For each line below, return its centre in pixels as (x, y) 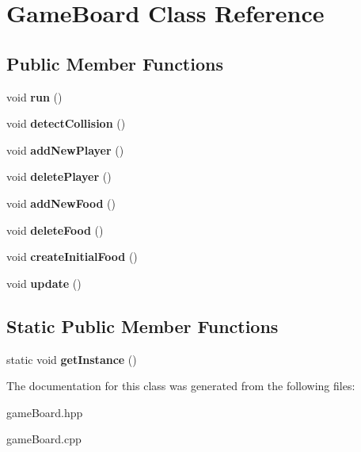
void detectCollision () (66, 123)
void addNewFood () (61, 203)
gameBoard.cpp (44, 439)
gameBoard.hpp (45, 412)
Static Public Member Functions (142, 326)
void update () (44, 283)
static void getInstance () (72, 359)
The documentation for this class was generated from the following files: (181, 386)
